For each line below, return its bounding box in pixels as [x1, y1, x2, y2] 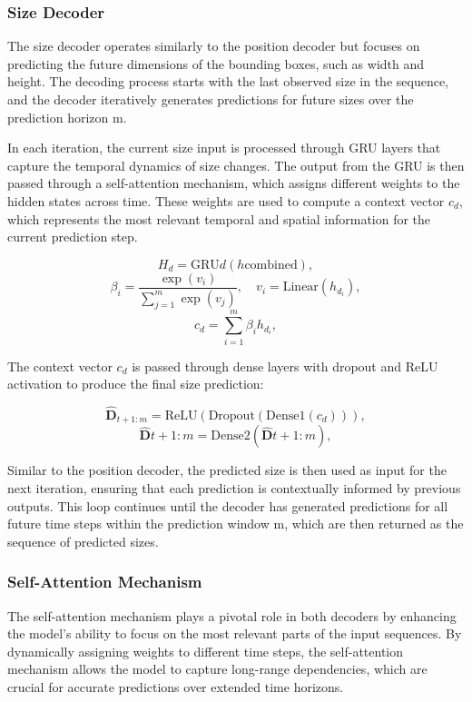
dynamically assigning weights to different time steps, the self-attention [7, 641, 404, 660]
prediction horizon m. [7, 107, 127, 126]
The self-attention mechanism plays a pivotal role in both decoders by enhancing [7, 606, 457, 625]
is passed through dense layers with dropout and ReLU [132, 356, 438, 375]
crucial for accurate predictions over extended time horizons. [7, 677, 344, 696]
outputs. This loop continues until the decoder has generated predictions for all [7, 496, 448, 515]
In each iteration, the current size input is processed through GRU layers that [7, 138, 441, 157]
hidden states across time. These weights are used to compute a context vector [7, 191, 445, 210]
